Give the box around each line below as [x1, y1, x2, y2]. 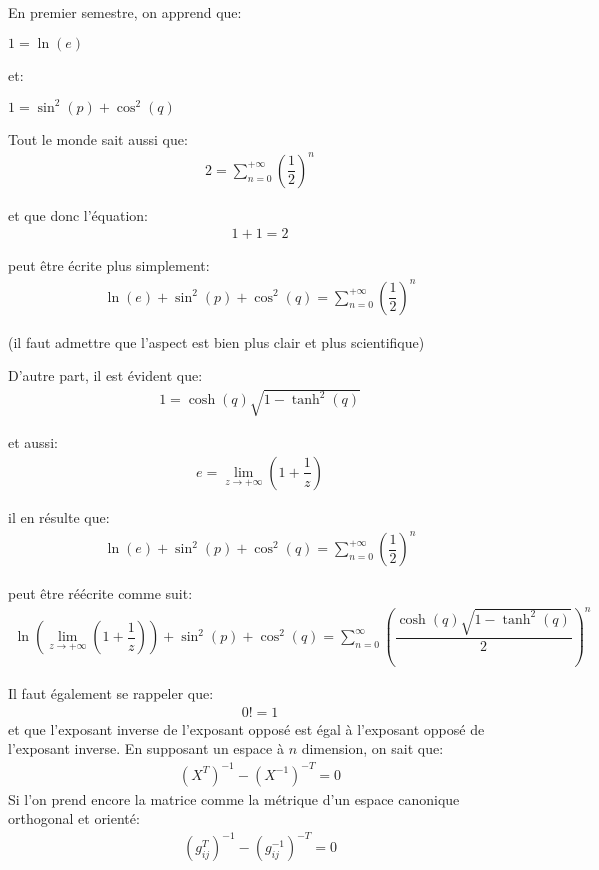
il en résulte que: [8, 506, 110, 527]
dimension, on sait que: [301, 738, 444, 759]
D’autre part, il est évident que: [8, 365, 203, 386]
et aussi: [8, 432, 58, 453]
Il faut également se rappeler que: [8, 683, 214, 704]
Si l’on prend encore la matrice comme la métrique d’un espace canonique [8, 788, 460, 809]
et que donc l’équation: [8, 204, 149, 225]
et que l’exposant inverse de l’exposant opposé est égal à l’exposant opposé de [8, 718, 485, 739]
